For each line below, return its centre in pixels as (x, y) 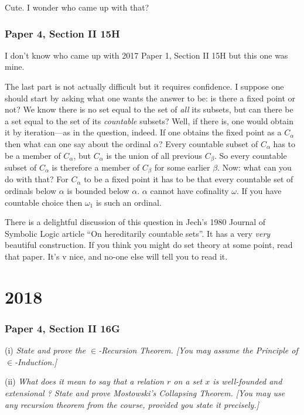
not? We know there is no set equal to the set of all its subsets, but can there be (149, 109)
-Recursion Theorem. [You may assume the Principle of (198, 350)
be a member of (33, 155)
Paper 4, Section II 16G (62, 328)
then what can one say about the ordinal (78, 143)
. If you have (259, 191)
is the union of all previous (154, 155)
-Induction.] (36, 361)
